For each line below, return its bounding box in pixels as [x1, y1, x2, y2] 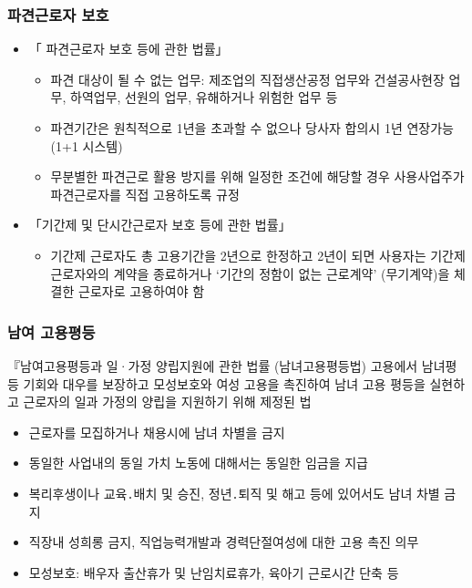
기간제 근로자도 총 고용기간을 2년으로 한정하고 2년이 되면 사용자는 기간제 [50, 245, 466, 264]
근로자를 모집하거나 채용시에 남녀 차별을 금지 [28, 422, 285, 441]
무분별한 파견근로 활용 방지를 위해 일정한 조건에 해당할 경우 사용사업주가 [50, 167, 465, 186]
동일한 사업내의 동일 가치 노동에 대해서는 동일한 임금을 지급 [28, 453, 368, 472]
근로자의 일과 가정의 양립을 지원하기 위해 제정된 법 [23, 392, 312, 411]
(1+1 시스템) [50, 136, 123, 155]
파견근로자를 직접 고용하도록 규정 [50, 184, 240, 203]
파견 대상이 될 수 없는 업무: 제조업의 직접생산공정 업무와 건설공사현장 [50, 69, 445, 88]
